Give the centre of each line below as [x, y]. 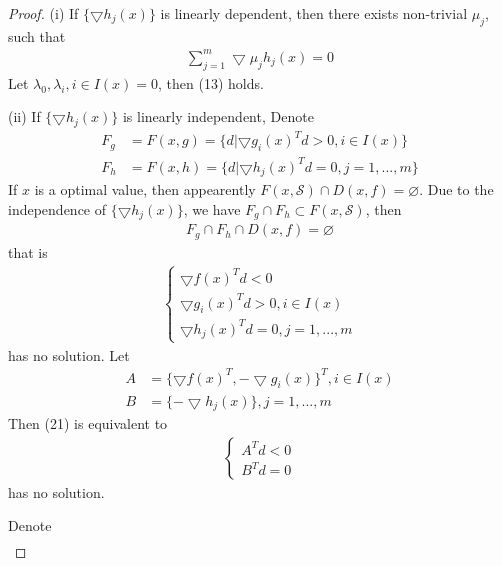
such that [37, 35]
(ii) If [24, 116]
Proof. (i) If [43, 13]
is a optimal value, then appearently [145, 189]
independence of [57, 208]
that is [28, 251]
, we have [212, 208]
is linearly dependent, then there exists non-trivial [314, 13]
